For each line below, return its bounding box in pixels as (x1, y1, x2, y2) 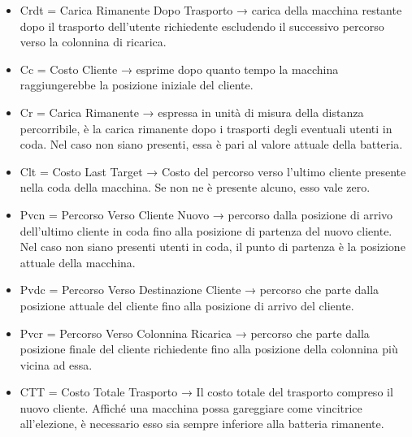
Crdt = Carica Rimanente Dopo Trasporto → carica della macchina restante (20, 2, 402, 18)
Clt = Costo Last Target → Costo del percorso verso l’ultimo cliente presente (20, 162, 406, 180)
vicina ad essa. (20, 356, 93, 373)
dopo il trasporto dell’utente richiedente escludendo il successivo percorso (20, 17, 384, 34)
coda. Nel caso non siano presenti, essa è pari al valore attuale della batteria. (20, 136, 403, 153)
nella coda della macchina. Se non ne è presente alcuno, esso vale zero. (20, 179, 371, 196)
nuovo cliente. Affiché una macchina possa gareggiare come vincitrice (20, 399, 362, 416)
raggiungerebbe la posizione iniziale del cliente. (20, 76, 254, 93)
